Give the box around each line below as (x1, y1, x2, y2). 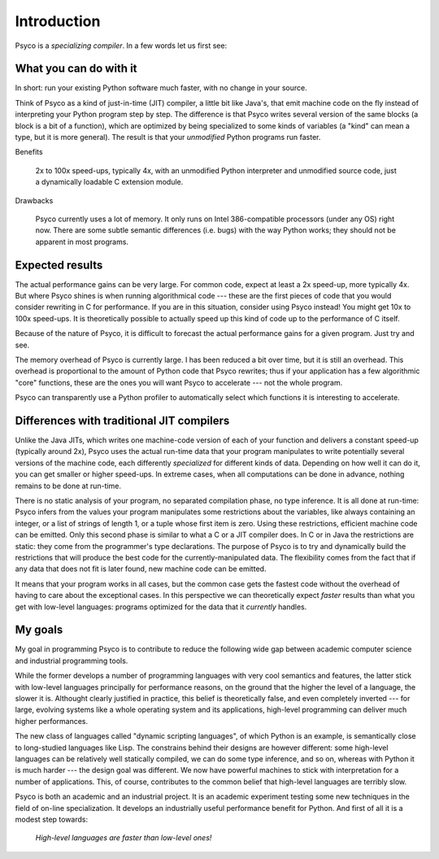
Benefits (15, 147, 44, 157)
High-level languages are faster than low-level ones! (35, 833, 212, 843)
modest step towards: (15, 814, 89, 824)
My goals (15, 623, 63, 637)
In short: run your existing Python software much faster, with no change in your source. (15, 83, 308, 93)
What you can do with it (15, 62, 137, 76)
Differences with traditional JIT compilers (15, 413, 230, 427)
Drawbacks (15, 195, 54, 205)
